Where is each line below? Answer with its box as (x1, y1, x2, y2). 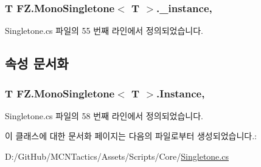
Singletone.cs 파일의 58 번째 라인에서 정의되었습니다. (5, 109, 203, 122)
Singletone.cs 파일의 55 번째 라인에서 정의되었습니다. (5, 24, 203, 37)
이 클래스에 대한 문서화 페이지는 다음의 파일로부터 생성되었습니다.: (5, 129, 257, 142)
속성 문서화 (5, 54, 69, 73)
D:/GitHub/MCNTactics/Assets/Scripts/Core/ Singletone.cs (5, 150, 229, 162)
